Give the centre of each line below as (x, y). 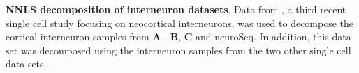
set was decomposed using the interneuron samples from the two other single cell (178, 50)
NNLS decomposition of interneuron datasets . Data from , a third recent (176, 9)
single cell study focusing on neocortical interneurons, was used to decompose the (180, 23)
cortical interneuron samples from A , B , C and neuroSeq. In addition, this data (178, 36)
